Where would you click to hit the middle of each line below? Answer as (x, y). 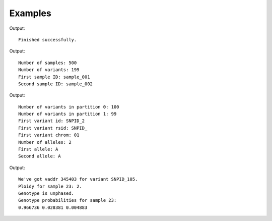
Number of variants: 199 (49, 70)
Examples (30, 13)
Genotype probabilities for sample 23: (67, 200)
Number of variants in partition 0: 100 (69, 107)
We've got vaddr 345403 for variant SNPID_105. (78, 179)
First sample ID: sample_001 (54, 77)
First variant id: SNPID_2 (52, 121)
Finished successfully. (48, 40)
